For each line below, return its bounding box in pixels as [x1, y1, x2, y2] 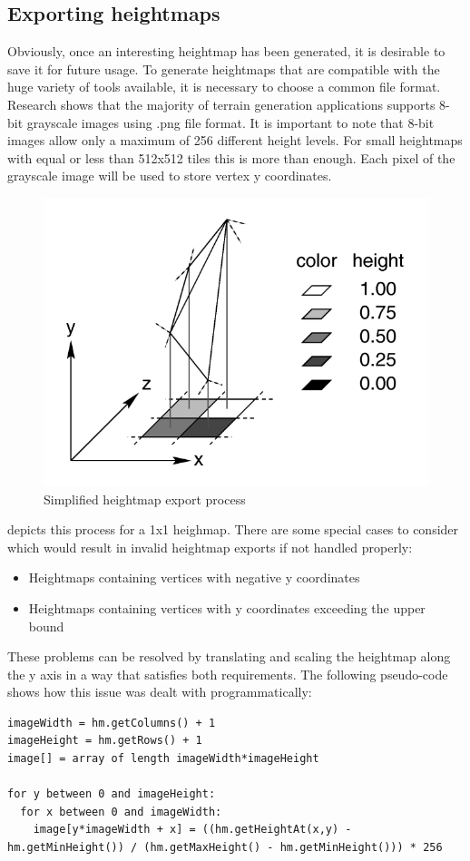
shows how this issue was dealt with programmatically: [7, 682, 312, 701]
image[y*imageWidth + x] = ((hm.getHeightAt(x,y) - [33, 823, 352, 837]
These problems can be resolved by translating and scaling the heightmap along [7, 647, 451, 666]
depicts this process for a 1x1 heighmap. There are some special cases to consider [7, 520, 459, 539]
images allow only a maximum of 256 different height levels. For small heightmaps [7, 131, 463, 150]
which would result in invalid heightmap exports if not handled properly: [7, 537, 413, 556]
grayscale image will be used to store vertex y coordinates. [7, 166, 332, 185]
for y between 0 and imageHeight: [7, 788, 216, 801]
